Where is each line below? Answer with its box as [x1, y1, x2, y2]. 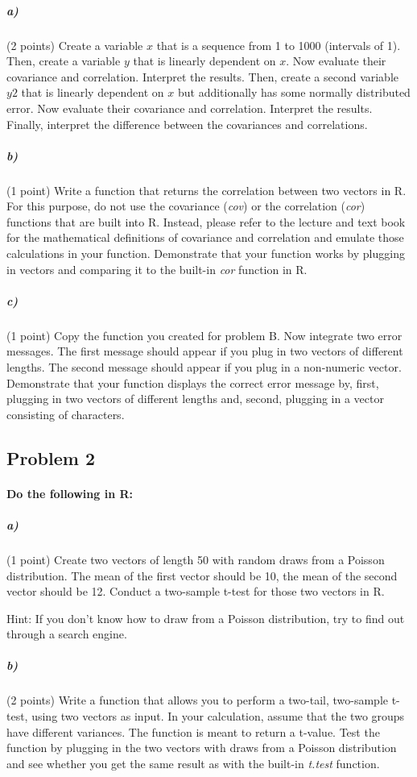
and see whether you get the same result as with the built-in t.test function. [6, 754, 380, 771]
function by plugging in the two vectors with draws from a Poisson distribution [6, 739, 397, 756]
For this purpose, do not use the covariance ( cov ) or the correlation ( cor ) [6, 197, 365, 214]
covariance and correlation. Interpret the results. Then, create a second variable [6, 68, 399, 85]
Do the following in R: [6, 484, 133, 501]
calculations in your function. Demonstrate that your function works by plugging [6, 245, 405, 262]
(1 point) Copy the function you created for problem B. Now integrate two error [6, 326, 403, 343]
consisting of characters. [6, 405, 125, 422]
